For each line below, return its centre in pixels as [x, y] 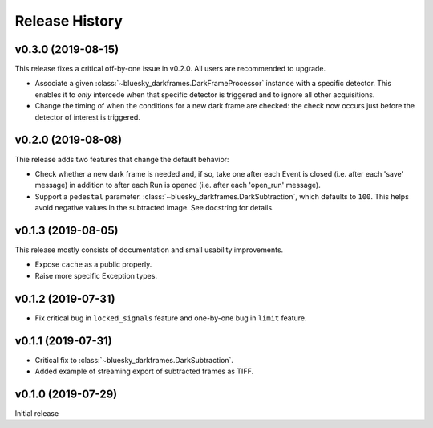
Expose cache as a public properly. [93, 264]
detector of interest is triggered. [87, 117]
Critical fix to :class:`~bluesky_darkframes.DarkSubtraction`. [134, 360]
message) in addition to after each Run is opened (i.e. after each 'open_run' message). [178, 185]
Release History [69, 21]
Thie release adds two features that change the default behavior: [122, 159]
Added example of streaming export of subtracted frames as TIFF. [144, 371]
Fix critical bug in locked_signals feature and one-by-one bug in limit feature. [171, 318]
